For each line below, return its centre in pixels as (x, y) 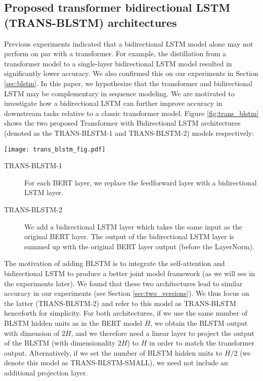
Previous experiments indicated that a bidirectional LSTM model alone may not (129, 43)
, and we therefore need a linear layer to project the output (163, 333)
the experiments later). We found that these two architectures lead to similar (123, 283)
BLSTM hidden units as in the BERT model (73, 322)
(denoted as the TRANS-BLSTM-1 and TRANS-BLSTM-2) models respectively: (129, 132)
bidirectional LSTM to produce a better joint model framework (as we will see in (129, 273)
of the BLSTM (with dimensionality (60, 343)
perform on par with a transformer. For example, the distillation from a (115, 53)
